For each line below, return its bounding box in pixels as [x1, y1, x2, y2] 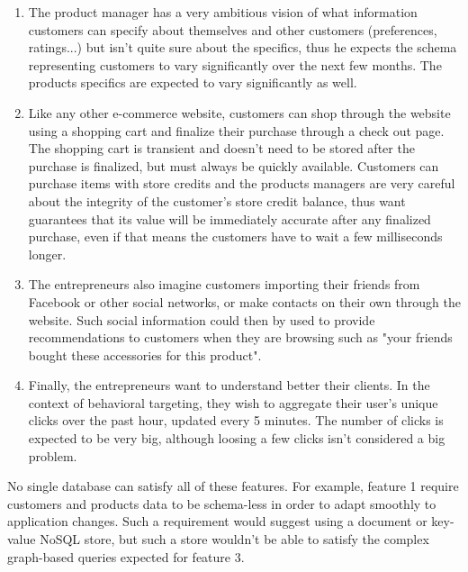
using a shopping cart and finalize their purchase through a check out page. [28, 121, 445, 140]
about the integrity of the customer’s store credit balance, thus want [28, 191, 406, 210]
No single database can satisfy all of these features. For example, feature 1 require [7, 477, 459, 495]
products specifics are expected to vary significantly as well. [28, 73, 357, 92]
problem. [28, 446, 77, 465]
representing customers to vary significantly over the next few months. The [28, 55, 442, 74]
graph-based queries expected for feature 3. [7, 547, 245, 566]
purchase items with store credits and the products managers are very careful [28, 174, 455, 193]
